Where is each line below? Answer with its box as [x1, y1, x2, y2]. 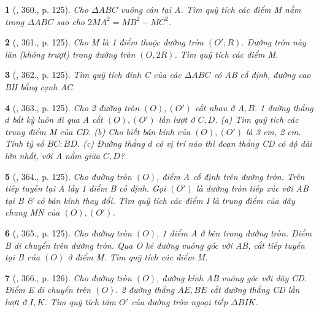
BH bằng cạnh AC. [5, 80, 75, 93]
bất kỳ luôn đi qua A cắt [12, 113, 103, 126]
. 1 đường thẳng [254, 101, 313, 114]
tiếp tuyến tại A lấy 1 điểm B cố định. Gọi [5, 182, 166, 195]
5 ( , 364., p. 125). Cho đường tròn [5, 170, 132, 182]
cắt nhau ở [194, 101, 235, 114]
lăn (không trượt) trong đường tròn [5, 47, 136, 60]
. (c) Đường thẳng [77, 137, 145, 150]
